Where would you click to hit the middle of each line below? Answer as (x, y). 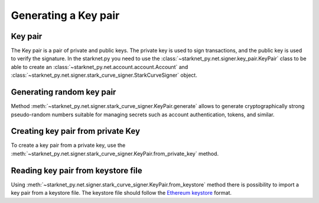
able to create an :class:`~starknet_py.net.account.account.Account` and (100, 67)
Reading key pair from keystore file (77, 170)
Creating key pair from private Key (76, 131)
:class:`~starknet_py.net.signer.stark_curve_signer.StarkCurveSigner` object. (104, 75)
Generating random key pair (64, 92)
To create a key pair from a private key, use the (68, 145)
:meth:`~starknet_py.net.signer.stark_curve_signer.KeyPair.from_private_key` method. (115, 153)
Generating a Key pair (65, 15)
